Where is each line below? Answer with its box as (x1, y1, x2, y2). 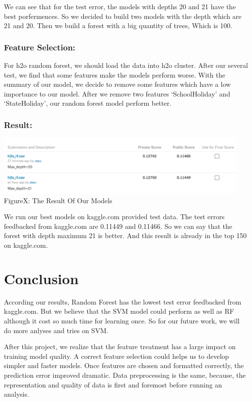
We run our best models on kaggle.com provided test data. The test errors (4, 211, 225, 222)
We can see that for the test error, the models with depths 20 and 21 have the (4, 1, 236, 11)
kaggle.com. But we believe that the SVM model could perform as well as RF (4, 306, 234, 316)
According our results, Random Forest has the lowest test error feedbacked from (4, 296, 241, 306)
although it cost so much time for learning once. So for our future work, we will (4, 315, 240, 325)
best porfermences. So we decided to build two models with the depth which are (4, 11, 242, 21)
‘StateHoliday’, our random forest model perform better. (4, 98, 172, 108)
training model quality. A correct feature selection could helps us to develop (4, 351, 229, 361)
